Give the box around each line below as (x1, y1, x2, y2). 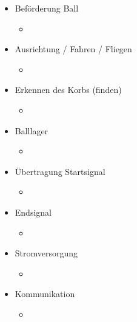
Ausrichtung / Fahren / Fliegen (15, 43, 132, 55)
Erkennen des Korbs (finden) (15, 83, 122, 96)
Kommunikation (15, 287, 75, 300)
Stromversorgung (15, 247, 78, 259)
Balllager (15, 124, 48, 137)
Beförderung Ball (15, 2, 79, 14)
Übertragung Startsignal (15, 165, 105, 177)
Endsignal (15, 205, 52, 218)
